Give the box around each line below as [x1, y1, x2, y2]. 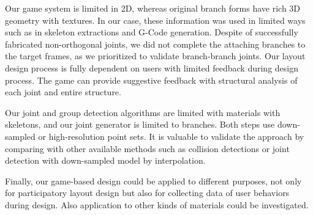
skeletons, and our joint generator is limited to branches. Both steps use [5, 118, 275, 131]
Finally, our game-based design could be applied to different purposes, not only [5, 174, 302, 187]
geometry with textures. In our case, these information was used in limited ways [5, 13, 306, 26]
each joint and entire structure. [5, 86, 121, 98]
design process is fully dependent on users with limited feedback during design [5, 61, 299, 74]
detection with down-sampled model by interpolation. [5, 154, 206, 167]
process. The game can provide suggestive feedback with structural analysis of [5, 73, 298, 86]
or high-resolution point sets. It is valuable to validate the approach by [38, 129, 304, 142]
